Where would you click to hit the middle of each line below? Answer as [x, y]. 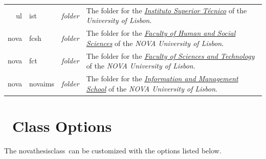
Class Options [62, 126]
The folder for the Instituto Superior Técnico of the [167, 10]
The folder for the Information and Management [162, 78]
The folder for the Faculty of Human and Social [161, 33]
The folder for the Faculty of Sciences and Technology [170, 55]
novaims [42, 83]
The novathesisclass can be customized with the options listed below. [113, 150]
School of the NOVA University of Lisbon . [152, 88]
